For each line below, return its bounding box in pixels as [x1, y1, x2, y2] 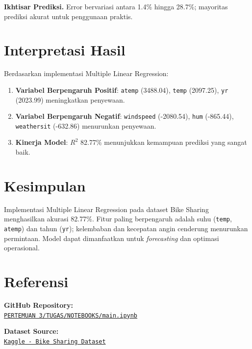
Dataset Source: [4, 326, 59, 336]
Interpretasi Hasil [4, 40, 126, 60]
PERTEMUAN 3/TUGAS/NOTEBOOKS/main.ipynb [4, 312, 138, 319]
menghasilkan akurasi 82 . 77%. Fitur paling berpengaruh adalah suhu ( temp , [4, 214, 232, 224]
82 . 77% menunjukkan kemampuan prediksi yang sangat [80, 137, 247, 147]
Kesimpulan [4, 175, 86, 195]
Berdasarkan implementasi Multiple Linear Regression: [4, 68, 169, 79]
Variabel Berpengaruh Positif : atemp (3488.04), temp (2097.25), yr [15, 84, 228, 95]
